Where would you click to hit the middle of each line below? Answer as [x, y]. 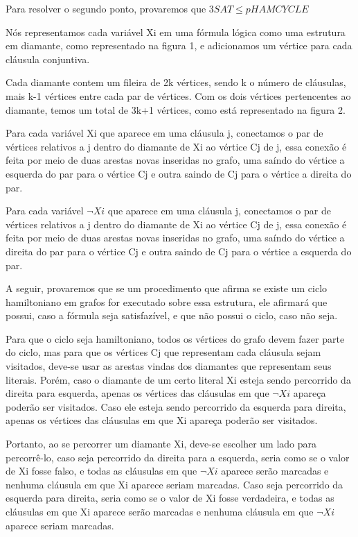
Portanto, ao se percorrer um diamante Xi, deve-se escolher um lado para [161, 444]
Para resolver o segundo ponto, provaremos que [106, 8]
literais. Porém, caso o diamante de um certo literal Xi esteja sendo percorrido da [178, 379]
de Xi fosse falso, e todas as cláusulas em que [101, 471]
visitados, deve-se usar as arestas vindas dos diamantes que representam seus [169, 366]
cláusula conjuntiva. [48, 59]
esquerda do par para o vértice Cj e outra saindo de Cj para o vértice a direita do [179, 173]
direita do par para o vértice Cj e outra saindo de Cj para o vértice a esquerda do [179, 251]
